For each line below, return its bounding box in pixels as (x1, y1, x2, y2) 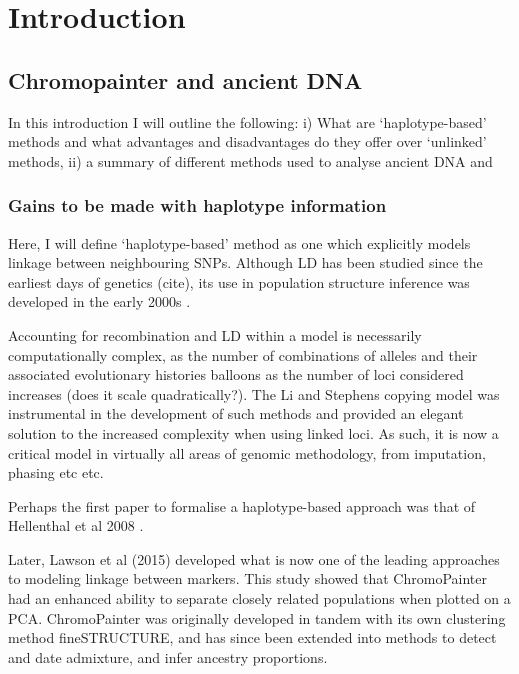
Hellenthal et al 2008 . (8, 515, 144, 536)
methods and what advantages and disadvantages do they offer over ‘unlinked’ (8, 131, 487, 152)
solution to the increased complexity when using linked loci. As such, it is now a (8, 422, 499, 443)
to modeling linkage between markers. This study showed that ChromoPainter (8, 568, 487, 589)
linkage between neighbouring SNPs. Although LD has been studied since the (8, 252, 483, 273)
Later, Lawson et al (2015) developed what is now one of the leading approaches (8, 548, 500, 569)
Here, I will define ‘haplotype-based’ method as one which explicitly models (8, 232, 471, 253)
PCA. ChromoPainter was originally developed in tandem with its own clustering (8, 607, 506, 628)
